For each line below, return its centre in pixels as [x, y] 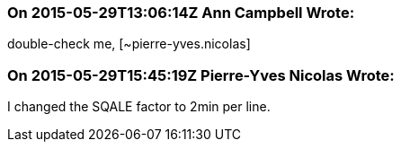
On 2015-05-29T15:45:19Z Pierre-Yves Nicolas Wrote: [201, 75]
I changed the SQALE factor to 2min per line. [139, 107]
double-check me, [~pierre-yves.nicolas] [129, 44]
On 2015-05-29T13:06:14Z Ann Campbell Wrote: [181, 13]
